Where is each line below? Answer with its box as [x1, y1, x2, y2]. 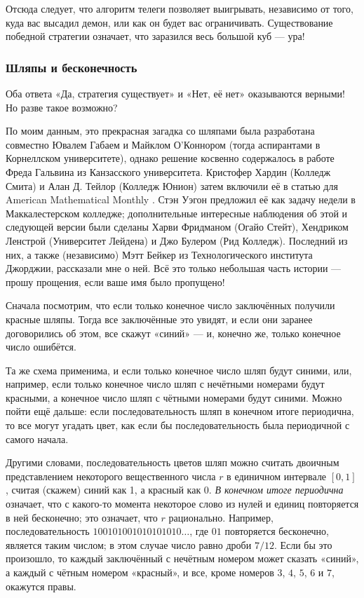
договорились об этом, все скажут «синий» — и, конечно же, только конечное [6, 325, 341, 340]
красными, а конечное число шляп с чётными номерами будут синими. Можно [6, 390, 342, 405]
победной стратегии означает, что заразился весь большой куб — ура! [6, 29, 305, 43]
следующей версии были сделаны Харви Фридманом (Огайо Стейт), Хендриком [6, 219, 349, 234]
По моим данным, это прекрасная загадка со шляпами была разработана [6, 123, 315, 138]
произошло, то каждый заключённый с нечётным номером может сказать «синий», [6, 551, 359, 566]
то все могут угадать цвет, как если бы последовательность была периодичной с [6, 418, 350, 433]
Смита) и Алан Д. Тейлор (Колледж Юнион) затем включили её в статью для [6, 178, 338, 193]
